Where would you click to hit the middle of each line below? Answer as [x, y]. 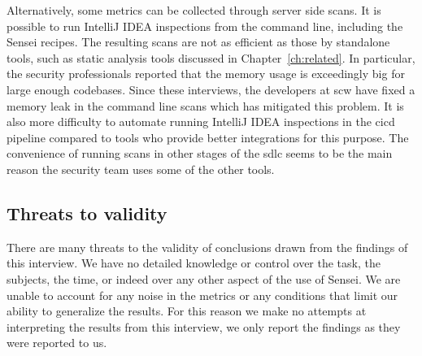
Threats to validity [87, 213]
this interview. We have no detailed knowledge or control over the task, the [194, 263]
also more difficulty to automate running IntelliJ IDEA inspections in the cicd [201, 122]
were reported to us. [57, 343]
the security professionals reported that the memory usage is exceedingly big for [206, 74]
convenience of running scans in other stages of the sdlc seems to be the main [200, 153]
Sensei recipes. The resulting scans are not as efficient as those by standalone [198, 42]
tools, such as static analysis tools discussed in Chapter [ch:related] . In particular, [211, 57]
